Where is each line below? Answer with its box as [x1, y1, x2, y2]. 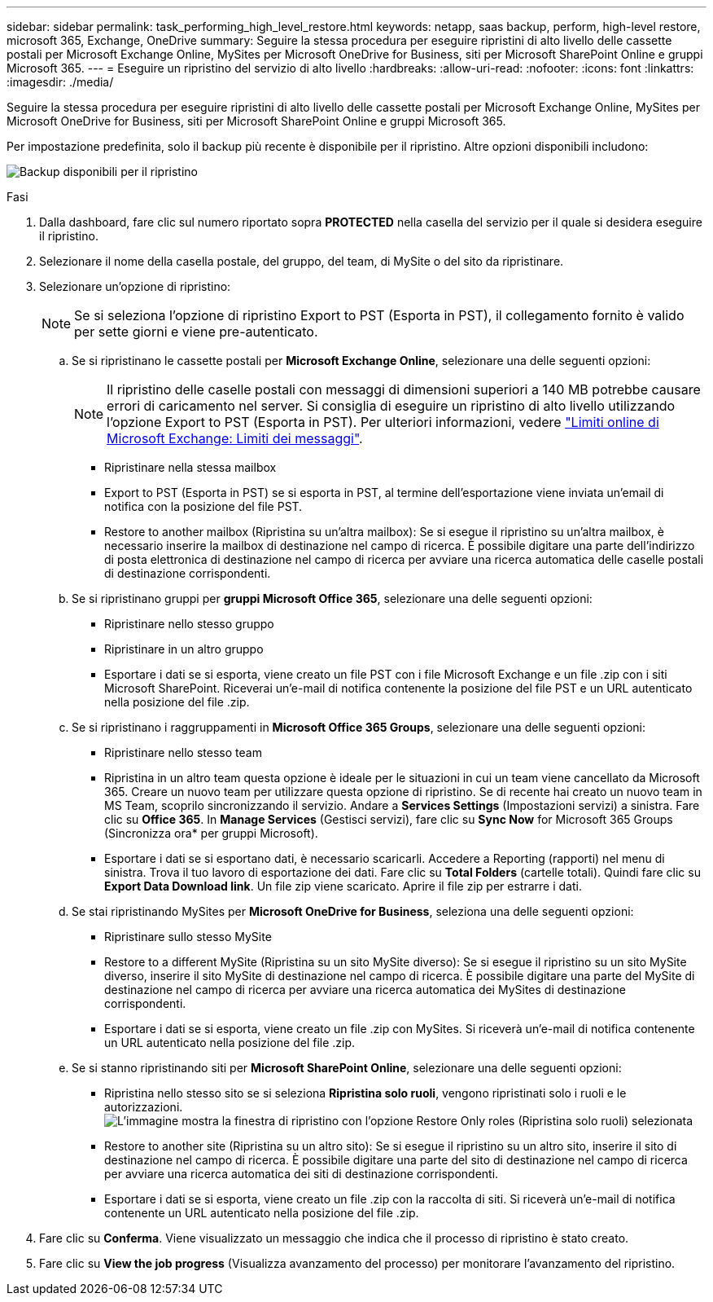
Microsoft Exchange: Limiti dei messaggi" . [107, 430, 363, 446]
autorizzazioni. [104, 1100, 183, 1114]
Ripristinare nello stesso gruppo [104, 617, 274, 631]
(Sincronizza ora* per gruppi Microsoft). [104, 826, 318, 840]
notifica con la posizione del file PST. [104, 499, 303, 513]
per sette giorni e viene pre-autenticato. [74, 323, 318, 340]
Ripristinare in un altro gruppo [104, 642, 264, 656]
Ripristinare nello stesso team [104, 746, 262, 759]
